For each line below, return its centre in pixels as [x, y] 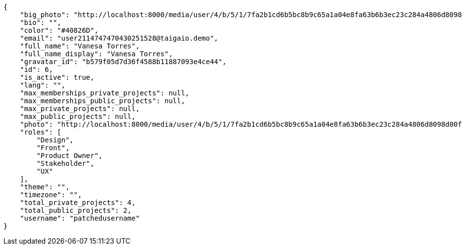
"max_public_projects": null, [78, 116]
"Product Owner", [70, 156]
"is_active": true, [57, 77]
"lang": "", [43, 85]
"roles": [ [41, 132]
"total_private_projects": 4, [78, 203]
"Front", [53, 148]
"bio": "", [41, 23]
